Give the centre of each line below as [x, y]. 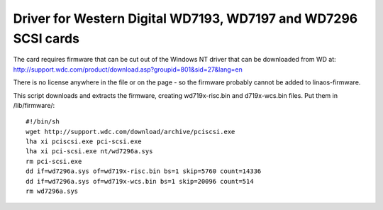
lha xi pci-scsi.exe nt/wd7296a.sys [89, 151]
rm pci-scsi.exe [54, 161]
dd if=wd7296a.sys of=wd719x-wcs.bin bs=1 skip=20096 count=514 [140, 181]
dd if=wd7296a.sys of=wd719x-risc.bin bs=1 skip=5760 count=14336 [144, 171]
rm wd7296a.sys [52, 191]
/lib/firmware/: [34, 105]
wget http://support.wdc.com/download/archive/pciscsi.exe [131, 132]
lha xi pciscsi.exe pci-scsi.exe [84, 142]
